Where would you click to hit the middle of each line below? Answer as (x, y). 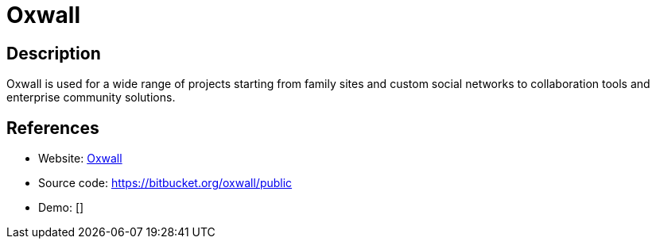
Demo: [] (61, 208)
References (53, 128)
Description (54, 53)
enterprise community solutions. (91, 98)
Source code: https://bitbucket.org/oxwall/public (165, 183)
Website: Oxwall (80, 159)
